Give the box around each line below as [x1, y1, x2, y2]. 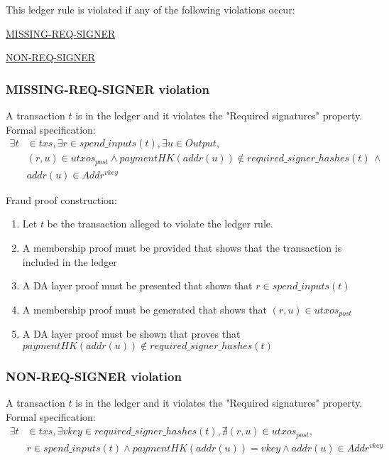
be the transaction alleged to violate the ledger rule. [47, 216, 273, 231]
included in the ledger [22, 254, 117, 269]
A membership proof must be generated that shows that [22, 301, 267, 316]
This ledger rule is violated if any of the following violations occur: [6, 2, 295, 16]
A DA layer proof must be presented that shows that [22, 278, 253, 293]
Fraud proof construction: [6, 192, 117, 207]
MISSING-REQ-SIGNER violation [6, 80, 209, 97]
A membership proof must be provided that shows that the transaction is [22, 240, 342, 255]
